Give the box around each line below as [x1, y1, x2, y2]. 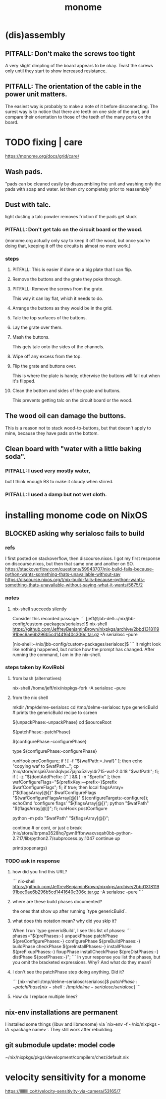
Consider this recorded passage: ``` [12, 615, 85, 621]
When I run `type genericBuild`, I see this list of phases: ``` [12, 928, 131, 934]
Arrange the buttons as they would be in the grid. [12, 305, 113, 311]
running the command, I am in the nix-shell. [12, 652, 102, 658]
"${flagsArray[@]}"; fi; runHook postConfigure [12, 805, 108, 811]
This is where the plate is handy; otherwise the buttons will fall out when [12, 373, 160, 379]
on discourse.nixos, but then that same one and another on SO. [5, 561, 134, 567]
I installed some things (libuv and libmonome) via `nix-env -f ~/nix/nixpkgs [5, 1021, 157, 1027]
